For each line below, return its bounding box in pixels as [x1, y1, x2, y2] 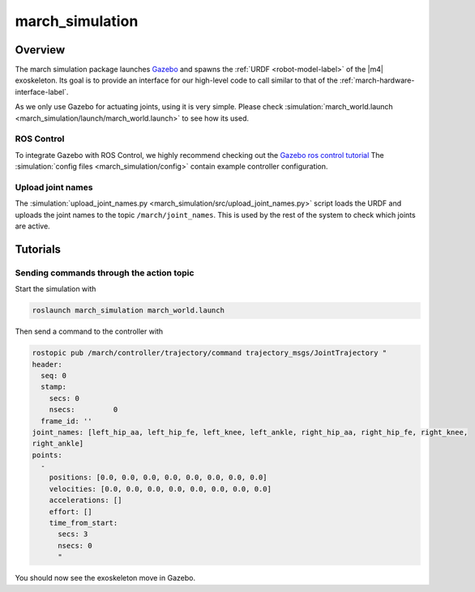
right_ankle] [32, 439, 84, 449]
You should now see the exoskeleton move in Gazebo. [15, 573, 196, 583]
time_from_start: [49, 518, 118, 528]
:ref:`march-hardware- [339, 75, 415, 85]
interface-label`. [15, 87, 69, 96]
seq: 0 [41, 371, 67, 380]
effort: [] [49, 507, 92, 516]
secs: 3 [58, 530, 88, 539]
